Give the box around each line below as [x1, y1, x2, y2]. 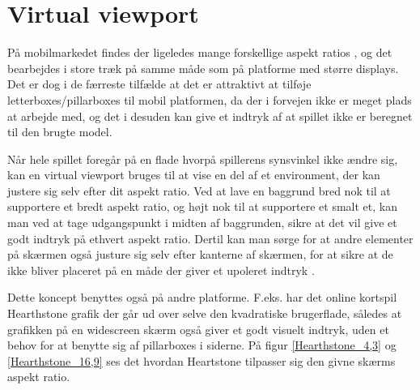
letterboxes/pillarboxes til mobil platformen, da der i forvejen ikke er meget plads [7, 91, 412, 108]
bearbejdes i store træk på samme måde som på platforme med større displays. [7, 59, 399, 76]
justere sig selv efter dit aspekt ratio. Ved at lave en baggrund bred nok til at [7, 182, 391, 199]
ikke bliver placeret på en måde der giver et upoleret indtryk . [7, 261, 315, 278]
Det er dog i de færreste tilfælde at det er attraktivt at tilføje [7, 75, 312, 92]
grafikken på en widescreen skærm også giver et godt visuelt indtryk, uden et [7, 320, 389, 337]
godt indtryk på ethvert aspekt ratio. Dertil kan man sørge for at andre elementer [7, 229, 414, 246]
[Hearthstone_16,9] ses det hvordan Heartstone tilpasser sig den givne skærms [7, 352, 396, 369]
